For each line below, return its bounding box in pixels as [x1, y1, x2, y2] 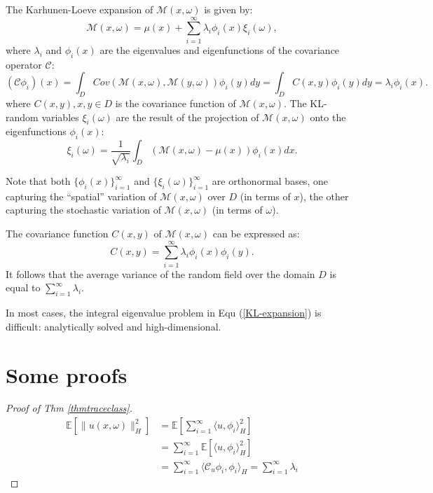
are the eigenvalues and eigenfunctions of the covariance [99, 42, 340, 57]
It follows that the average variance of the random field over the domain [6, 266, 315, 281]
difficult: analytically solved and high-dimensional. [6, 319, 221, 333]
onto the [310, 109, 346, 124]
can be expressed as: [212, 226, 300, 241]
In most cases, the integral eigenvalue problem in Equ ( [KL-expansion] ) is [6, 305, 322, 320]
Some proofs [6, 360, 128, 389]
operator [6, 57, 42, 71]
